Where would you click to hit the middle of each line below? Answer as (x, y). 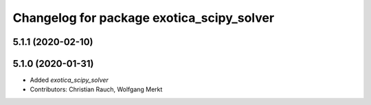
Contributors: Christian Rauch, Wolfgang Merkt (96, 89)
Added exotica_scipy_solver (69, 80)
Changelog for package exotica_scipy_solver (144, 18)
